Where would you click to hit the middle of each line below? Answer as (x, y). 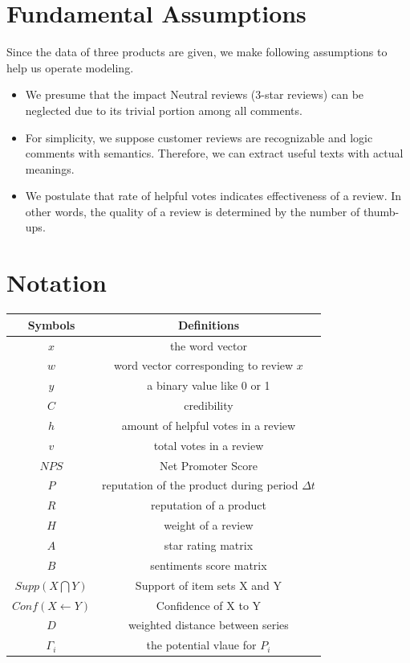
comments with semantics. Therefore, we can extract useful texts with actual (214, 153)
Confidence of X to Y (209, 605)
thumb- (381, 211)
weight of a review (209, 525)
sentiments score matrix (209, 565)
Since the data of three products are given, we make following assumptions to (197, 52)
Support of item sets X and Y (209, 585)
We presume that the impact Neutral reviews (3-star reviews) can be (195, 94)
